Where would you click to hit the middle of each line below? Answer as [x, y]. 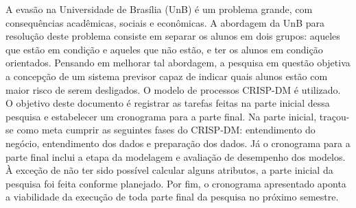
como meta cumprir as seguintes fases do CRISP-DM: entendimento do [166, 130]
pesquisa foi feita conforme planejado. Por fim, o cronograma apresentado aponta [176, 183]
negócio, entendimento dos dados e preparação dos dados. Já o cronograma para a [178, 143]
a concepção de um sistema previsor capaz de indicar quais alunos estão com [167, 76]
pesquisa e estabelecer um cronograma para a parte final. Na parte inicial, [161, 116]
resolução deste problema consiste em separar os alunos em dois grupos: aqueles [173, 36]
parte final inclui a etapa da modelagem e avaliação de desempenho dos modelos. [176, 156]
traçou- [334, 116]
